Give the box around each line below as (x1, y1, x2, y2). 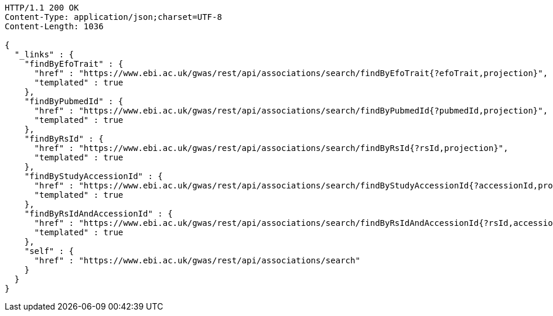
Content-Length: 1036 (5, 22, 104, 31)
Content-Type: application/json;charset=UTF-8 (5, 12, 222, 22)
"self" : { (24, 246, 74, 256)
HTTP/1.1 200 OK (5, 3, 79, 12)
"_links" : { (14, 50, 74, 59)
